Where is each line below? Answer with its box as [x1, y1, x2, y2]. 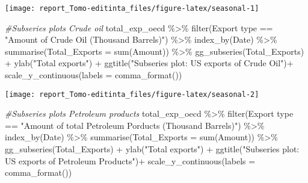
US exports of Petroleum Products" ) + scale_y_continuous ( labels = [5, 154, 256, 167]
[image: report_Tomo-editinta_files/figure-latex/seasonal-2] [5, 90, 259, 99]
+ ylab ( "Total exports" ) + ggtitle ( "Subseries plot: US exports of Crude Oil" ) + [5, 57, 294, 69]
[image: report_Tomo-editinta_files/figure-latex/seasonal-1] [5, 4, 259, 13]
